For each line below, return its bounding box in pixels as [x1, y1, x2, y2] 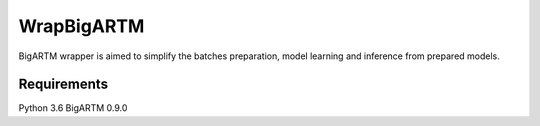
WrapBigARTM [18, 15, 145, 37]
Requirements [18, 76, 109, 93]
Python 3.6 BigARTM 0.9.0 [18, 102, 128, 114]
